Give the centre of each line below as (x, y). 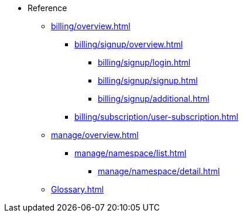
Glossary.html (78, 189)
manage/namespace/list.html (131, 153)
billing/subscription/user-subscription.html (156, 117)
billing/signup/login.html (144, 62)
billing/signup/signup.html (148, 80)
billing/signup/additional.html (154, 99)
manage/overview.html (95, 135)
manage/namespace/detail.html (159, 171)
